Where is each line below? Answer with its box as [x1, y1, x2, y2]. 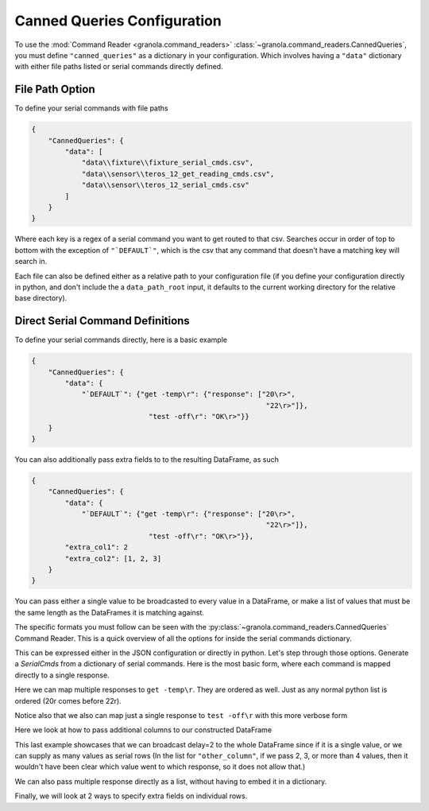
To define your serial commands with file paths [14, 103, 168, 113]
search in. [14, 257, 48, 266]
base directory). [14, 293, 68, 303]
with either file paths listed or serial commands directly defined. [14, 62, 223, 72]
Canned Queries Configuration [14, 12, 222, 29]
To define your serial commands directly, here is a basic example [14, 335, 228, 345]
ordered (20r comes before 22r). [14, 696, 122, 705]
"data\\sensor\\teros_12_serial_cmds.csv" [81, 180, 249, 190]
